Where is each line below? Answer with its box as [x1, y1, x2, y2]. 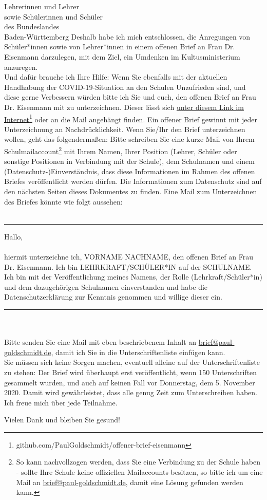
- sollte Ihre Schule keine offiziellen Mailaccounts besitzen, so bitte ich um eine [16, 467, 263, 477]
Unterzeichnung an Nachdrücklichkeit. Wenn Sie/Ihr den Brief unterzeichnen [4, 123, 245, 134]
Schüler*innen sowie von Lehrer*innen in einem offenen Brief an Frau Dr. [4, 41, 235, 52]
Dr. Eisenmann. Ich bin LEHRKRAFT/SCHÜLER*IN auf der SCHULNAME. [4, 261, 252, 272]
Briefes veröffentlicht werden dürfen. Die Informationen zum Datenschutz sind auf [4, 176, 262, 187]
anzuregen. [4, 61, 38, 72]
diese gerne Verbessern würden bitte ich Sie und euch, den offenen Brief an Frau [4, 91, 256, 102]
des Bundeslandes [4, 21, 60, 32]
